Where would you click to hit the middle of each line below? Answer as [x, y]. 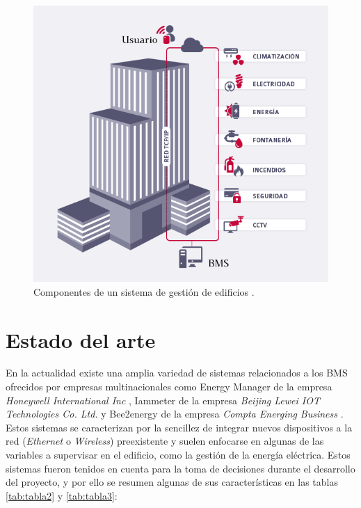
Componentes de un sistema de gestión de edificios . [144, 291]
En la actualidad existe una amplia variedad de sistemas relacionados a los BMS [177, 373]
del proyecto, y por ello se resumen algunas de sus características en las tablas [172, 482]
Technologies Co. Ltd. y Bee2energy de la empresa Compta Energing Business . [175, 414]
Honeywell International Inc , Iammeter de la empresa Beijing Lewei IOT [163, 400]
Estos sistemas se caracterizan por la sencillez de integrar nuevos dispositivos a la [179, 427]
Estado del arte [81, 339]
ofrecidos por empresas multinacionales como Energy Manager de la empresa [169, 387]
